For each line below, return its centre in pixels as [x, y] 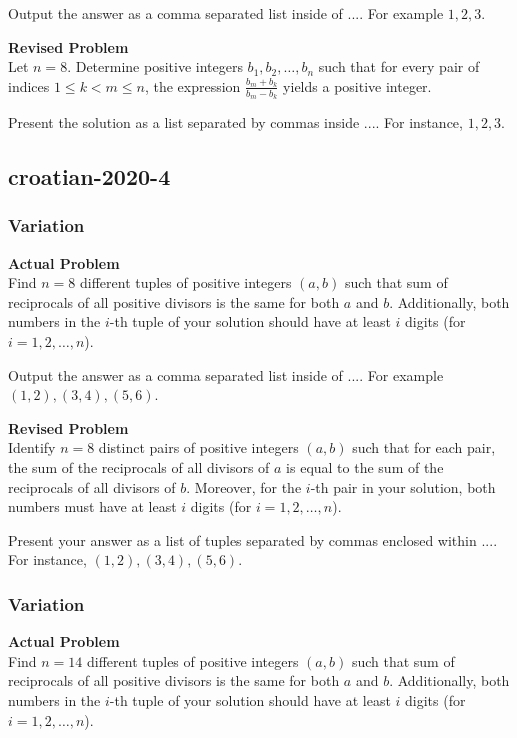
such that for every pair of [399, 66]
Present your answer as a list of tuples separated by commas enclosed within [242, 539]
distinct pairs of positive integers [198, 447]
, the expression [192, 85]
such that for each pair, [424, 447]
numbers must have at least [92, 506]
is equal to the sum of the [365, 466]
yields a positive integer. [357, 85]
